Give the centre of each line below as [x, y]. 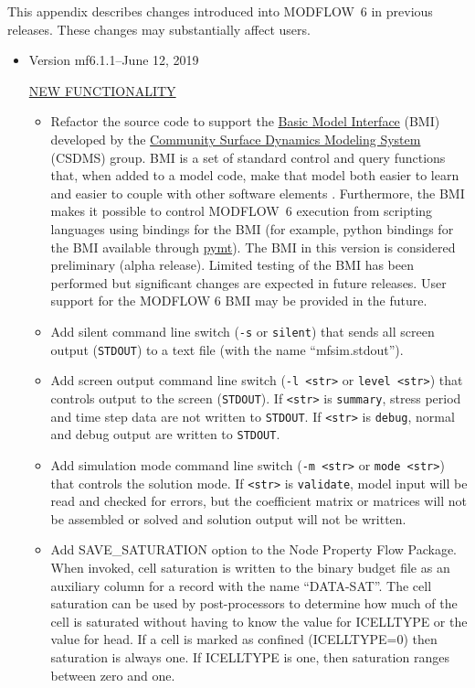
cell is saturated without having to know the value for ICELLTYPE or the [259, 621]
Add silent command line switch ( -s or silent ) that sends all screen [243, 331]
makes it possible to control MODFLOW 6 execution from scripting [242, 211]
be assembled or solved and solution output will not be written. [228, 518]
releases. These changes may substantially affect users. [159, 29]
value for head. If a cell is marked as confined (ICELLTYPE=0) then [244, 639]
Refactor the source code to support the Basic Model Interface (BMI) [245, 121]
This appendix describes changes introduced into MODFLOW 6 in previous [220, 11]
